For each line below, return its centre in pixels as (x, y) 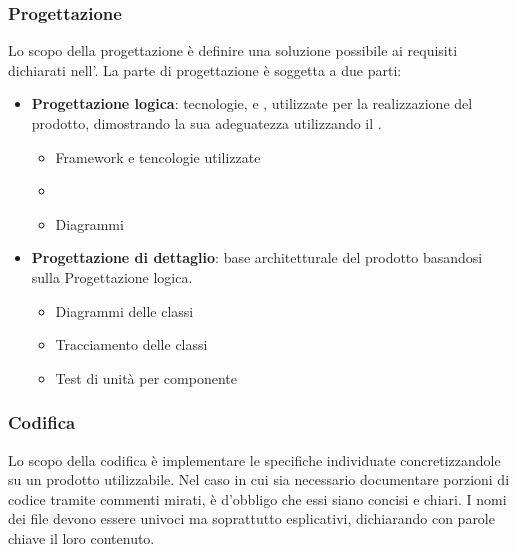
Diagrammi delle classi (124, 310)
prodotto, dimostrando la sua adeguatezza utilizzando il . (206, 123)
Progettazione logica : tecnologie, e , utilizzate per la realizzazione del (252, 103)
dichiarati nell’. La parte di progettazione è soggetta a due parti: (205, 69)
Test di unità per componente (146, 377)
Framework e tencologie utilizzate (158, 156)
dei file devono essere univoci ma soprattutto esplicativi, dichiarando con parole (251, 518)
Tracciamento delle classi (131, 344)
